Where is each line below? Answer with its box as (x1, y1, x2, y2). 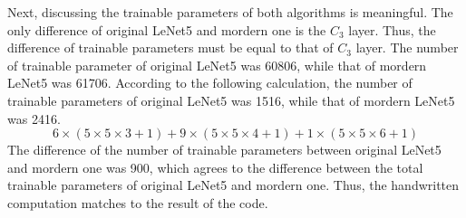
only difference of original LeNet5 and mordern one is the (7, 20, 326, 39)
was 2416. (7, 109, 61, 128)
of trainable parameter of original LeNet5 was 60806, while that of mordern (7, 55, 427, 74)
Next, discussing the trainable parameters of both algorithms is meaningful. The (7, 3, 453, 21)
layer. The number (355, 38, 459, 57)
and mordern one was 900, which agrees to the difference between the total (7, 157, 423, 176)
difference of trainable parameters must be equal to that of (7, 38, 334, 57)
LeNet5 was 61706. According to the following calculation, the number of (7, 73, 413, 92)
